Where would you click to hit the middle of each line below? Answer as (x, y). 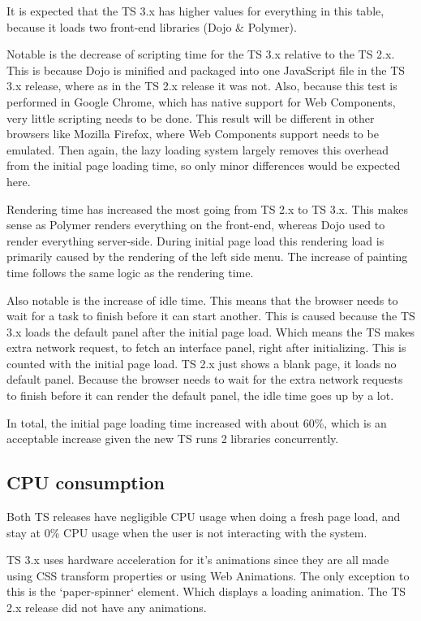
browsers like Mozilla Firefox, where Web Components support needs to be (193, 134)
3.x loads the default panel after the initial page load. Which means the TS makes (211, 331)
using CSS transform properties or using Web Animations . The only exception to (208, 575)
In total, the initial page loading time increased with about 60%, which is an (197, 422)
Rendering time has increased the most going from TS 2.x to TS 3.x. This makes (207, 208)
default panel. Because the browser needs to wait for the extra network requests (205, 379)
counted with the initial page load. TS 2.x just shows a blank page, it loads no (202, 363)
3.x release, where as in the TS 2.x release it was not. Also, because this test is (202, 86)
